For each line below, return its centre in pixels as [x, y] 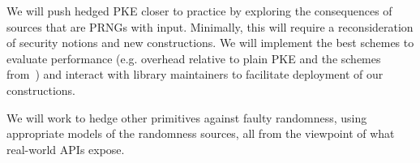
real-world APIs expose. [66, 149]
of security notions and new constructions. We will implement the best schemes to [210, 43]
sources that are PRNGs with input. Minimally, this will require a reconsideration [210, 26]
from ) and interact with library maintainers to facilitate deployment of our [195, 74]
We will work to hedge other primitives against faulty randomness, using [187, 117]
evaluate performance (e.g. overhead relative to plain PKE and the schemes [194, 58]
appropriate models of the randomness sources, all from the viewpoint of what [201, 133]
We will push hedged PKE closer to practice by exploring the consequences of [199, 11]
